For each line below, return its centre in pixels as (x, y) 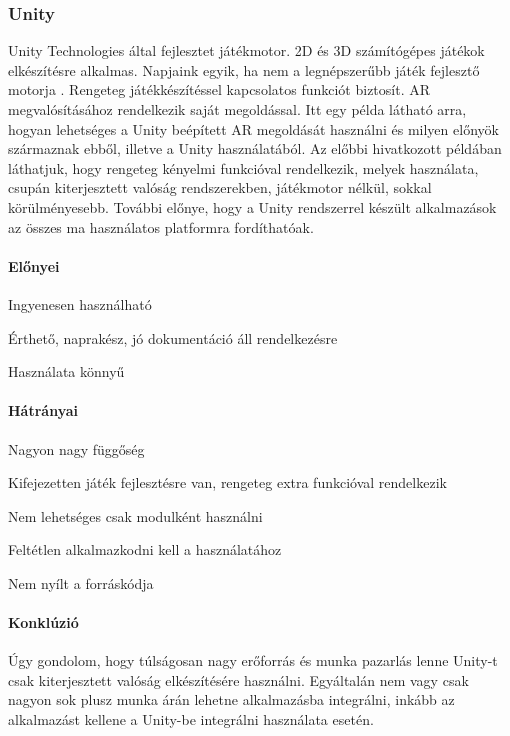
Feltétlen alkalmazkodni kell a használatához (145, 549)
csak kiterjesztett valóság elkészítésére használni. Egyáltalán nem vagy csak (238, 679)
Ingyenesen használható (80, 303)
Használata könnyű (66, 371)
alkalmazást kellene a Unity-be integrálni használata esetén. (191, 719)
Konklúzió (43, 622)
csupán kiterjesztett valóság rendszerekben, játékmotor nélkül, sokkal (220, 187)
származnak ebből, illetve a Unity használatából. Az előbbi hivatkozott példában (255, 148)
